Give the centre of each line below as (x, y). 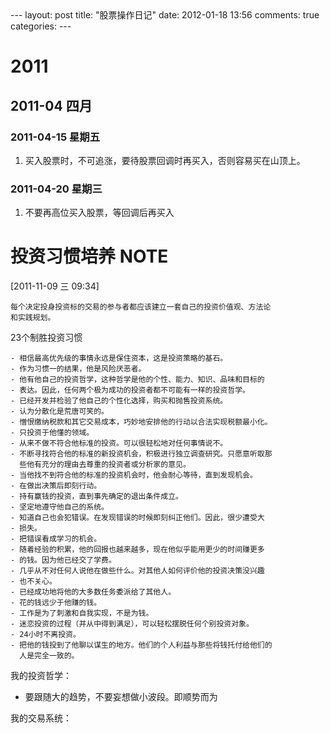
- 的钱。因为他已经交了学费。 (63, 560)
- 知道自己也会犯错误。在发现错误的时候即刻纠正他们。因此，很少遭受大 (137, 518)
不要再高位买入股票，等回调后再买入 (99, 213)
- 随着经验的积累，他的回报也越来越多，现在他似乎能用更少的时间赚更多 (137, 550)
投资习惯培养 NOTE (89, 256)
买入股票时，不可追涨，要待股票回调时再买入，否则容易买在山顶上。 (165, 160)
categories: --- (41, 26)
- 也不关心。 (33, 582)
